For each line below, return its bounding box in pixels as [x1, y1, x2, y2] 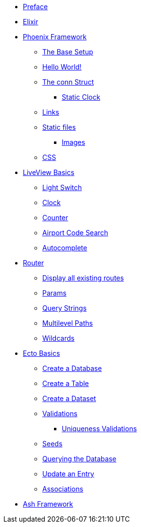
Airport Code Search [42, 228, 108, 237]
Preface [23, 2, 48, 11]
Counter [42, 213, 69, 222]
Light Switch [42, 183, 82, 192]
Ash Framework [23, 500, 73, 508]
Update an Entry [42, 470, 94, 478]
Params [42, 289, 67, 297]
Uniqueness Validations [62, 424, 137, 433]
